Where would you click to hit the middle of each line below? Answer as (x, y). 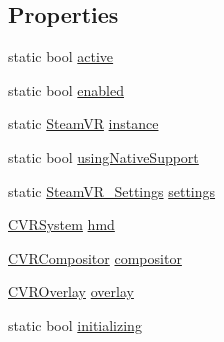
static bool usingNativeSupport (103, 156)
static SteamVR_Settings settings (112, 190)
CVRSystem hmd (61, 224)
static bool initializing (75, 324)
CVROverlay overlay (71, 291)
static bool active (61, 56)
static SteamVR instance (83, 123)
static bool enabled (66, 89)
